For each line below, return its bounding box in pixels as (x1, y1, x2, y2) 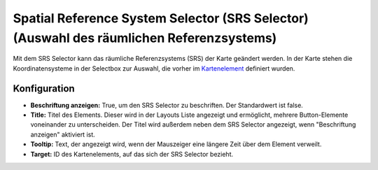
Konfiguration (13, 83, 75, 94)
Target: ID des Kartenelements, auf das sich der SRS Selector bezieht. (30, 150, 234, 158)
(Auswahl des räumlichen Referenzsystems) (13, 30, 277, 45)
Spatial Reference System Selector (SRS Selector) (13, 10, 309, 26)
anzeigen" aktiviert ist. (30, 130, 96, 139)
